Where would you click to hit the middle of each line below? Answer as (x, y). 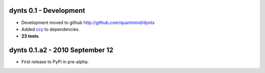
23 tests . (31, 36)
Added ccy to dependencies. (51, 29)
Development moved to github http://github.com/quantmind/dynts (88, 23)
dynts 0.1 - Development (47, 11)
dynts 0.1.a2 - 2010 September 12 (61, 50)
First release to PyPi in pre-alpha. (55, 62)
